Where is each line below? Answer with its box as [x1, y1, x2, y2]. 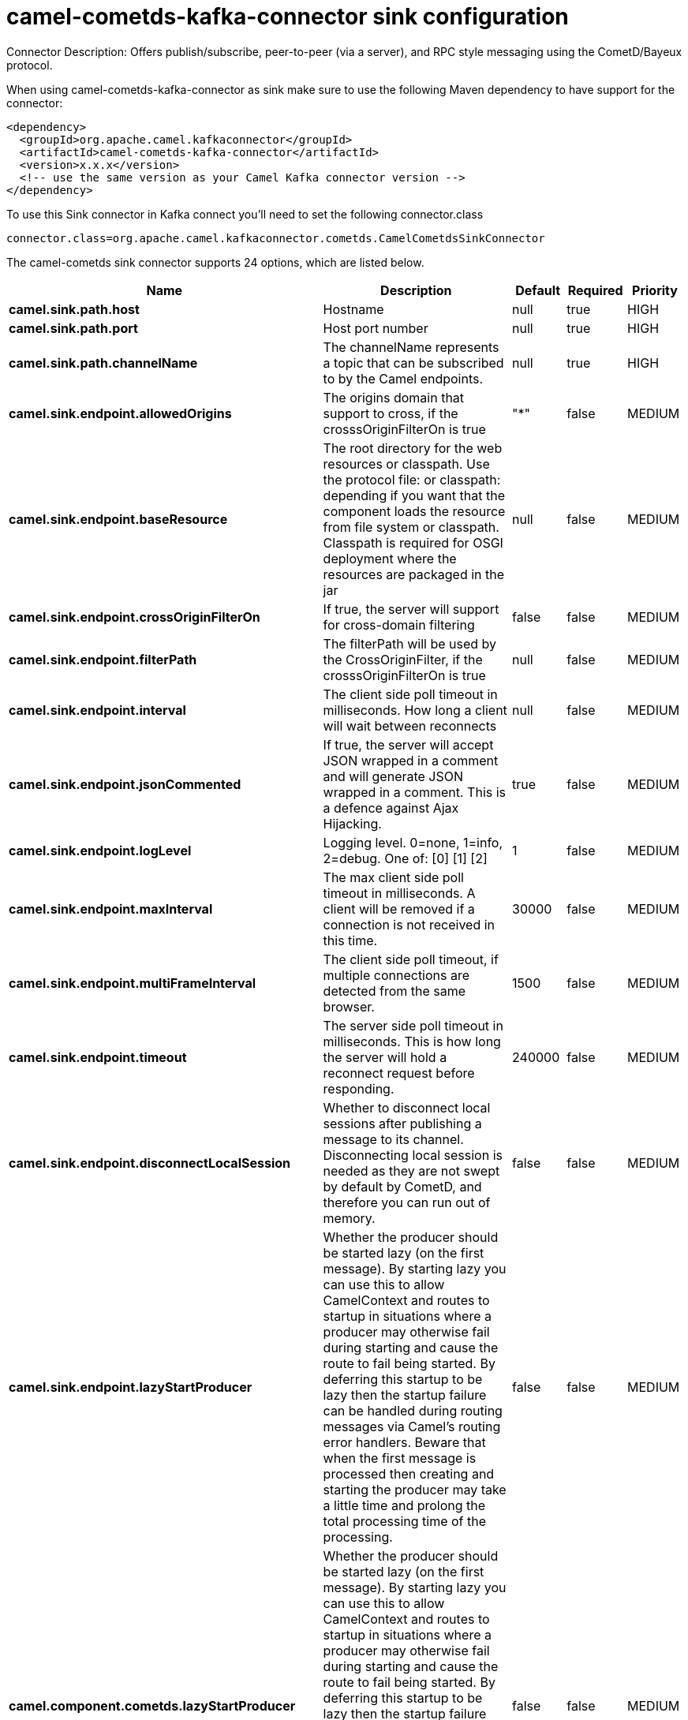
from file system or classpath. [323, 518, 499, 535]
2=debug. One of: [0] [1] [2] [323, 850, 488, 866]
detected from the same [323, 982, 466, 999]
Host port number [323, 320, 428, 336]
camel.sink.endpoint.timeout [9, 1049, 187, 1065]
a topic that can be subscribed [323, 354, 504, 371]
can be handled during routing [323, 1402, 503, 1419]
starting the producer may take [323, 1481, 507, 1498]
